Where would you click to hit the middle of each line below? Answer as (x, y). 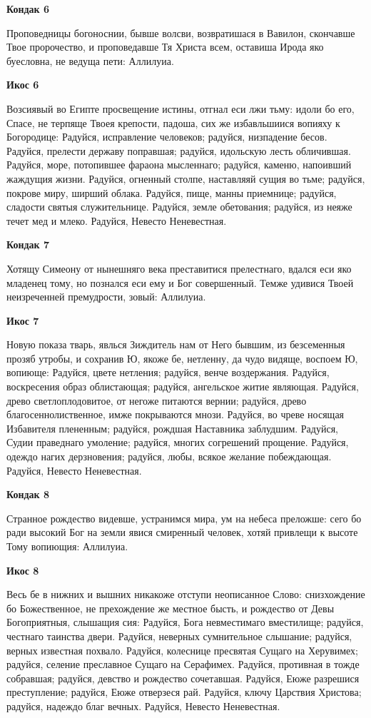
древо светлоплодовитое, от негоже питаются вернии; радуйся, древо (157, 400)
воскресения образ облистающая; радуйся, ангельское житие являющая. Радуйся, (183, 386)
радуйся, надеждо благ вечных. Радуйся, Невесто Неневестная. (143, 706)
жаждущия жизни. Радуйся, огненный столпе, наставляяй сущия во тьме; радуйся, (186, 178)
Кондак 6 (28, 9)
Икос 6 (23, 85)
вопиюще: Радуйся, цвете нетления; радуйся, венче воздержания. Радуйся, (168, 372)
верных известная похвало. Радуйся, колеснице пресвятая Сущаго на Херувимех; (183, 650)
